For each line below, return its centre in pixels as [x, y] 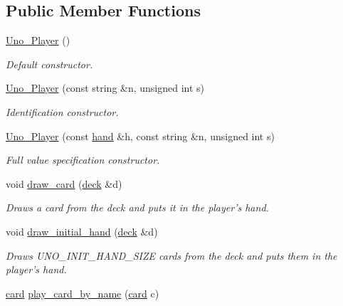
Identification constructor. [62, 111]
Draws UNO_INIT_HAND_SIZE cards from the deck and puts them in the [171, 255]
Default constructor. [49, 64]
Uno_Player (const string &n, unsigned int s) [105, 88]
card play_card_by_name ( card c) [83, 293]
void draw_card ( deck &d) [64, 183]
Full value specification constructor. [83, 160]
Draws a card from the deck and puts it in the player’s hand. [137, 207]
